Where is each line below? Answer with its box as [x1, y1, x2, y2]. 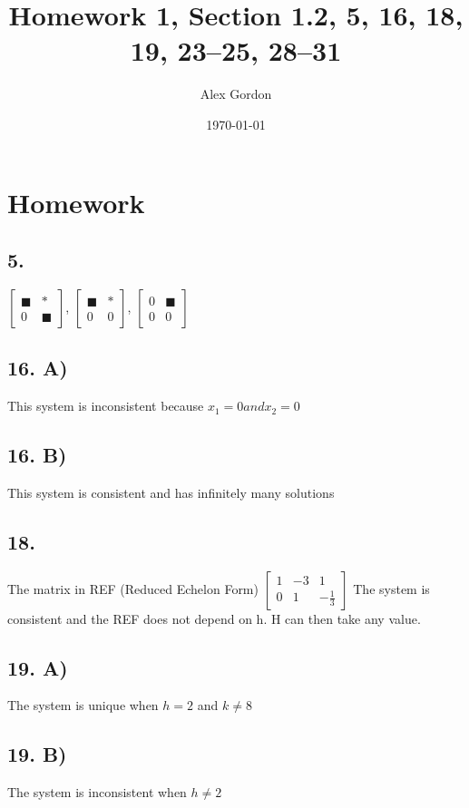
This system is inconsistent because [7, 396, 204, 415]
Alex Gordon [200, 84, 272, 103]
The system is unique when [7, 696, 159, 715]
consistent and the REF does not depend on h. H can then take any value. [7, 608, 421, 628]
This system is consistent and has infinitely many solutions [7, 482, 335, 501]
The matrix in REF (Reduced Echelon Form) [7, 579, 259, 598]
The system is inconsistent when [7, 783, 187, 802]
